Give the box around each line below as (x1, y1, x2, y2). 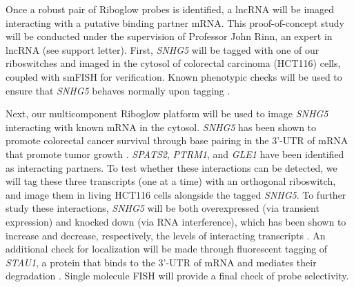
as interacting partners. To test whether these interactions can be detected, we (6, 160, 337, 175)
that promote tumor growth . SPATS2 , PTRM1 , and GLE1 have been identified (6, 146, 344, 161)
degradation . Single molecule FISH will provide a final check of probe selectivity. (6, 268, 349, 283)
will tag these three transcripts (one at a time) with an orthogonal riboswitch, (6, 174, 336, 188)
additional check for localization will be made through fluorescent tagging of (6, 241, 328, 256)
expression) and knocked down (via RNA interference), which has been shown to (6, 214, 346, 228)
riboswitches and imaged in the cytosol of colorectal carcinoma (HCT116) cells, (6, 56, 341, 70)
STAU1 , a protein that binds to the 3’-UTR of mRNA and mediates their (6, 255, 317, 269)
